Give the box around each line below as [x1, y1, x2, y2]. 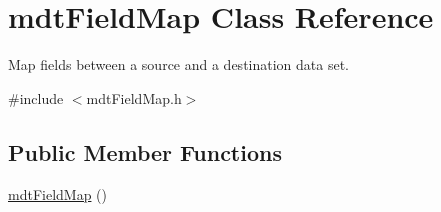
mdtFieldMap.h [86, 87, 182, 108]
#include [8, 87, 64, 108]
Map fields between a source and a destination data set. [8, 54, 349, 75]
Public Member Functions [8, 136, 282, 167]
